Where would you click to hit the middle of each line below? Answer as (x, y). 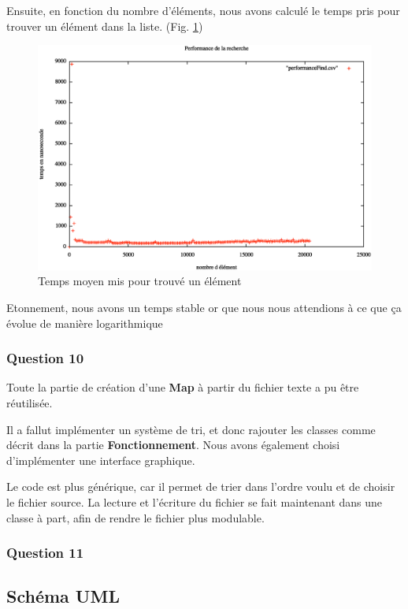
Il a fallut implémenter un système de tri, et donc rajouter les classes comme (191, 429)
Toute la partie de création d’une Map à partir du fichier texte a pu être (183, 387)
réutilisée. (30, 403)
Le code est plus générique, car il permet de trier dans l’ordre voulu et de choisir (201, 486)
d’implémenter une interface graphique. (101, 460)
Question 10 (45, 358)
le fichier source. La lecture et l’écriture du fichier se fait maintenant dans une (195, 502)
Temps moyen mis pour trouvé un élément (140, 281)
